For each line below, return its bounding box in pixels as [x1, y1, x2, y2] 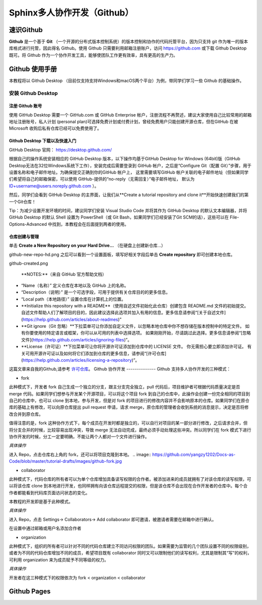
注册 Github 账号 [9, 103, 42, 109]
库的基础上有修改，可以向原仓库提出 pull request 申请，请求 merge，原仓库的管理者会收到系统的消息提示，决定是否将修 [9, 404, 249, 410]
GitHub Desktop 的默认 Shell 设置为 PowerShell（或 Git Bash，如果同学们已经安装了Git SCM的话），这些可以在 [9, 214, 229, 220]
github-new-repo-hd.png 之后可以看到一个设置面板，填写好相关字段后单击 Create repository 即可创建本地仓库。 [9, 252, 235, 257]
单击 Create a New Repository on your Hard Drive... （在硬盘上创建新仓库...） [9, 243, 166, 249]
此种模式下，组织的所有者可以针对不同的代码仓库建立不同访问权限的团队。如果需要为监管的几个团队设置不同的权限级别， [9, 543, 251, 549]
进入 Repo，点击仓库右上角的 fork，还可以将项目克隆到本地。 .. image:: [9, 452, 151, 457]
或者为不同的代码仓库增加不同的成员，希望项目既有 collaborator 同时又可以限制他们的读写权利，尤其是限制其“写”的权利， [9, 550, 252, 556]
